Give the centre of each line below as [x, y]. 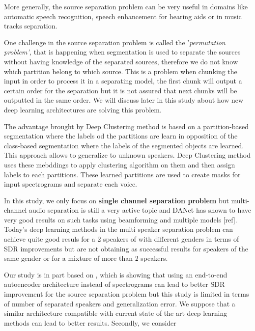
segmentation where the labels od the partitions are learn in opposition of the [121, 136]
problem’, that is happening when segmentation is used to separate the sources [122, 52]
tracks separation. [31, 26]
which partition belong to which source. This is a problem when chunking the [121, 71]
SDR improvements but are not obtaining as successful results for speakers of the [126, 248]
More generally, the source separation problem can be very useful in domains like [126, 6]
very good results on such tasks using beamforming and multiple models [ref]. [121, 219]
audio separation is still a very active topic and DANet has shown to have [140, 210]
